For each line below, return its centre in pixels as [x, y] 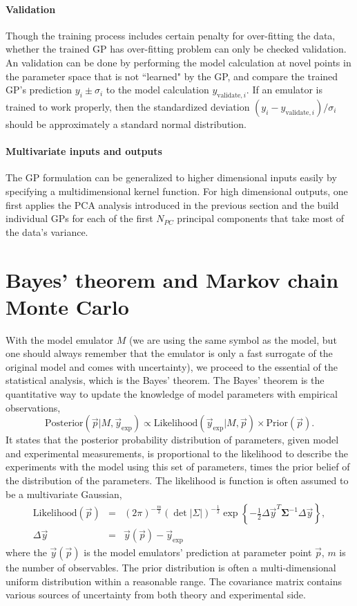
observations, [33, 407]
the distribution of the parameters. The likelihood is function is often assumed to [177, 480]
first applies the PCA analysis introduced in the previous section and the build [172, 204]
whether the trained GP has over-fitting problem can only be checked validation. [176, 49]
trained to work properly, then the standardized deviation [128, 106]
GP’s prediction [39, 90]
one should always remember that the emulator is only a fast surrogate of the [169, 353]
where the [26, 552]
